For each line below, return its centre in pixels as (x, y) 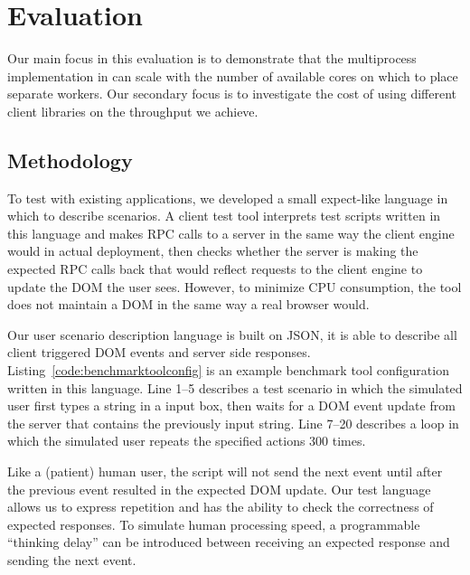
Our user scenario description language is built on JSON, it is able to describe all (232, 334)
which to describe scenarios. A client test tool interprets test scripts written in (224, 216)
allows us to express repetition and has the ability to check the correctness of (221, 507)
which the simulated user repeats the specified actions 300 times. (187, 441)
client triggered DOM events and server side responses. (159, 352)
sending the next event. (72, 559)
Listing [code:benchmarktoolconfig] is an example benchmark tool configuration (228, 370)
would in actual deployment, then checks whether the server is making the (213, 251)
